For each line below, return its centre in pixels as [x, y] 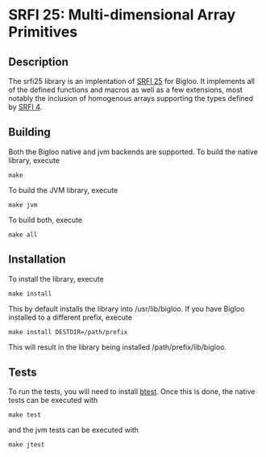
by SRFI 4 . [25, 107]
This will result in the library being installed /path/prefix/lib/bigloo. [118, 347]
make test [25, 415]
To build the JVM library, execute [63, 190]
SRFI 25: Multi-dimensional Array [122, 15]
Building [29, 132]
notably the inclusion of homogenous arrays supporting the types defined [131, 98]
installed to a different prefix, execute [71, 317]
